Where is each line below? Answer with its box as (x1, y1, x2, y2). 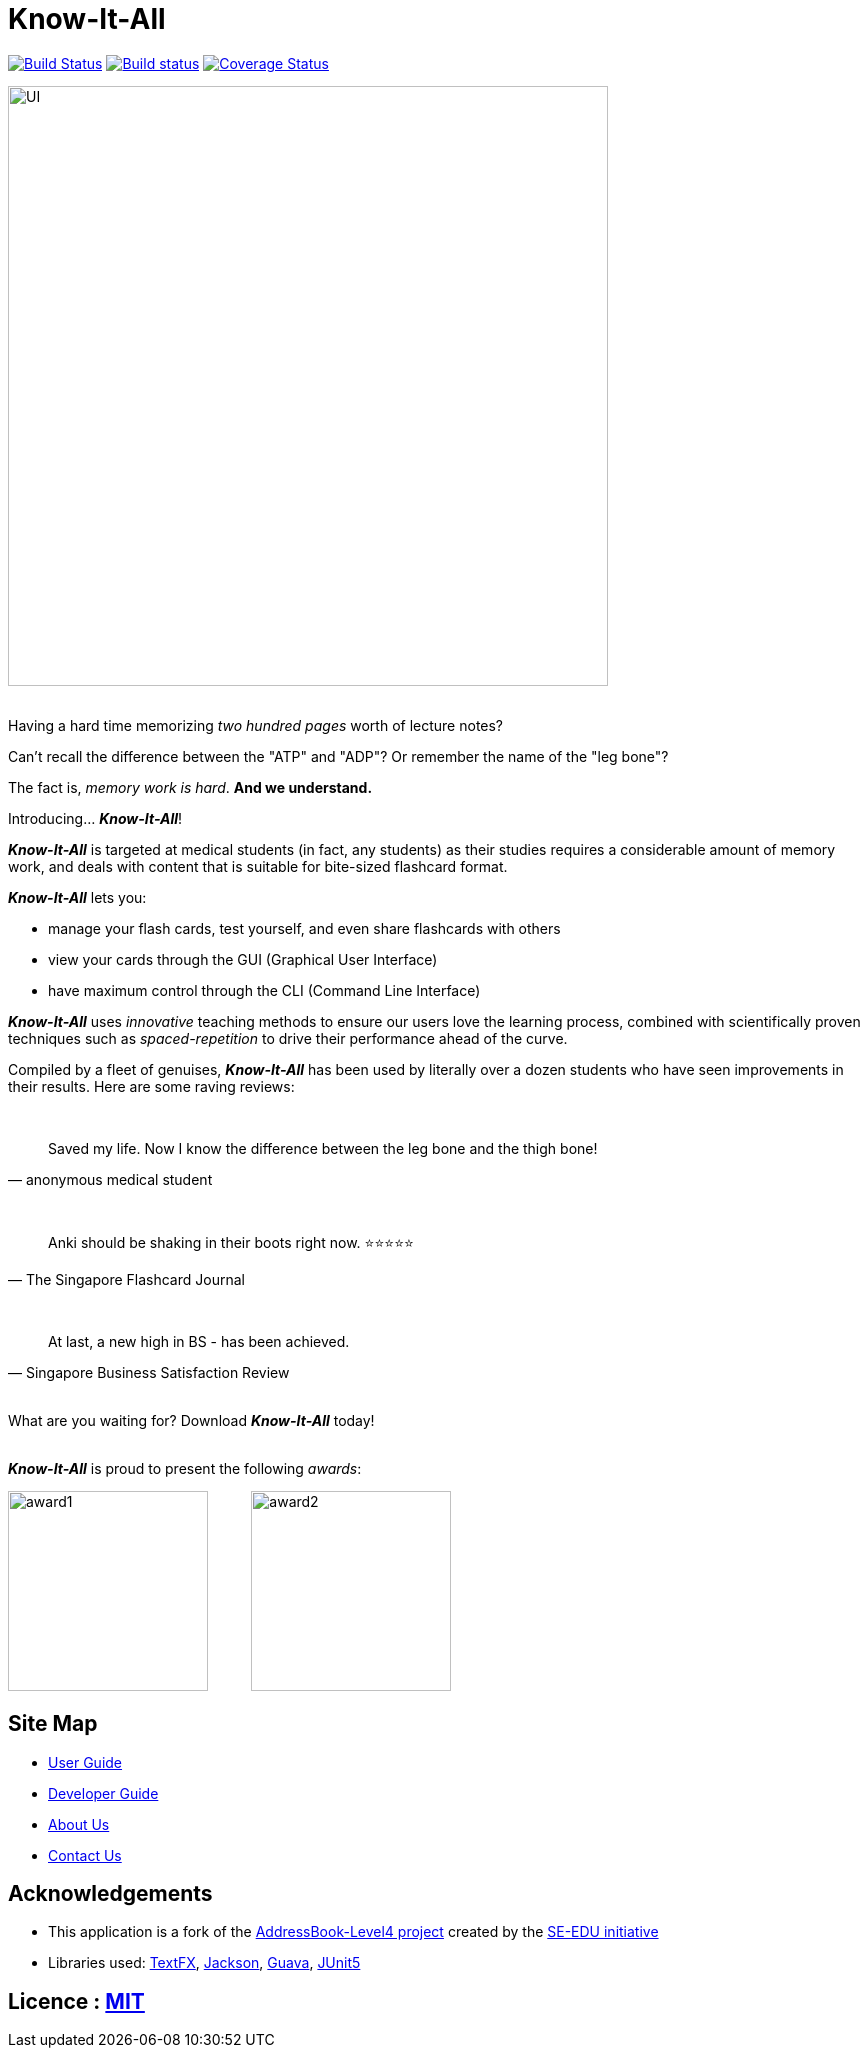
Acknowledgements (8, 1881, 213, 1907)
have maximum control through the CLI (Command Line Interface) (48, 981, 481, 999)
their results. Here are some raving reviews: (8, 1077, 295, 1095)
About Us (48, 1815, 110, 1833)
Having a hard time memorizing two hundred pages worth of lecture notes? (8, 716, 504, 734)
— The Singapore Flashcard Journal (8, 1270, 245, 1288)
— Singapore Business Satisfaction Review (8, 1363, 290, 1381)
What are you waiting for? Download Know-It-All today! (8, 1411, 375, 1429)
